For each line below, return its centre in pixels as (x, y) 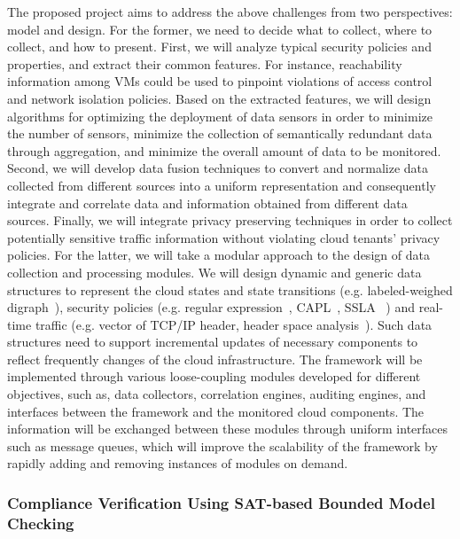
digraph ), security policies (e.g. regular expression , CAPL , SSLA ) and (211, 307)
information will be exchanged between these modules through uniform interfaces (228, 429)
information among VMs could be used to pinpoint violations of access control (220, 81)
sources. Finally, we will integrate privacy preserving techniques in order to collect (230, 220)
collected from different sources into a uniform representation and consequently (222, 185)
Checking (41, 523)
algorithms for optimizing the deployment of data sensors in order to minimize (220, 116)
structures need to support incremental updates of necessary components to (213, 342)
